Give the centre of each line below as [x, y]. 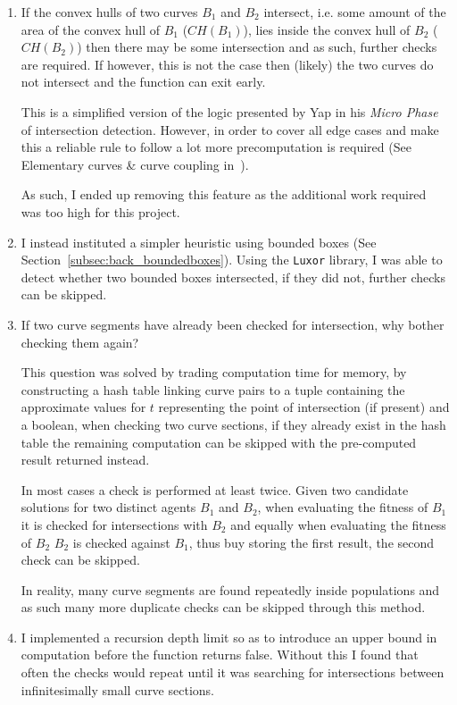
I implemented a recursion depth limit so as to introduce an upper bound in [229, 637]
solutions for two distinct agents [108, 507]
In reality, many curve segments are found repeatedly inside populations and [230, 589]
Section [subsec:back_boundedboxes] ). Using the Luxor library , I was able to [232, 260]
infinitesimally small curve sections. [117, 689]
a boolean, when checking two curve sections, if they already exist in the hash [233, 424]
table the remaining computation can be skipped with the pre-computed [219, 442]
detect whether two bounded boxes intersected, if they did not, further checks [233, 277]
